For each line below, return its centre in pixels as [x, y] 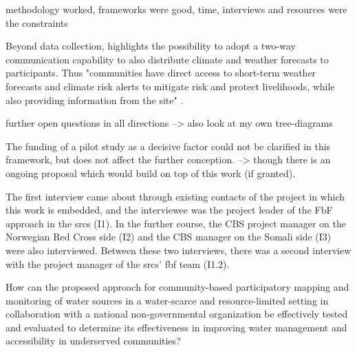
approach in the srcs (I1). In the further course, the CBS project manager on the [176, 223]
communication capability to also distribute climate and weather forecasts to [167, 59]
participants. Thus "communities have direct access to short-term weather [161, 73]
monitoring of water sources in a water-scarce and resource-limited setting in [167, 300]
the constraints [37, 22]
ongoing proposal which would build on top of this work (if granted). [151, 173]
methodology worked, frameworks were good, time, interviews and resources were [176, 9]
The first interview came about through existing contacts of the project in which [175, 196]
